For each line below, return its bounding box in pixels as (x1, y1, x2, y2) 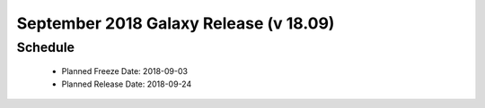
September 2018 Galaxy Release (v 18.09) (16, 13, 335, 33)
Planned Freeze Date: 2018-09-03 (61, 66, 189, 77)
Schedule (16, 39, 75, 55)
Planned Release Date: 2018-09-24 (61, 79, 192, 89)
